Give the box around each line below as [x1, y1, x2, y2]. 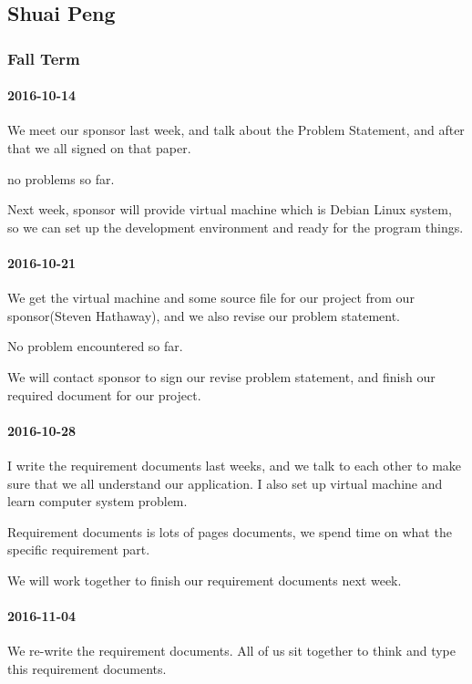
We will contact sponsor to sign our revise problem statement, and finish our [7, 367, 436, 386]
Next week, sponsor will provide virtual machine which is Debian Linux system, [7, 200, 452, 219]
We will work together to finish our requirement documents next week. [7, 570, 402, 589]
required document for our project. [7, 385, 201, 404]
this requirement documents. [7, 658, 167, 678]
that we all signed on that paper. [7, 139, 191, 158]
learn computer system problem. [7, 492, 188, 511]
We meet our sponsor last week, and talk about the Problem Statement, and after [7, 120, 465, 140]
